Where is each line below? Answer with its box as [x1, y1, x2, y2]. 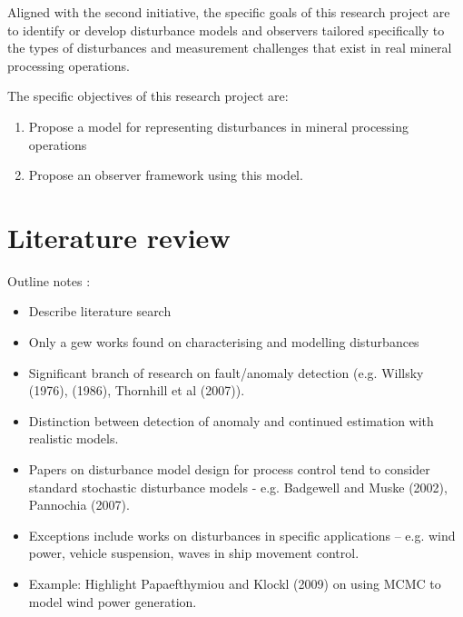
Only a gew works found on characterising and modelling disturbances [28, 333, 419, 352]
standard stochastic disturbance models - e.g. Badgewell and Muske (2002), [28, 477, 448, 496]
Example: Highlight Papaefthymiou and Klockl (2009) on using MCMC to [28, 574, 441, 592]
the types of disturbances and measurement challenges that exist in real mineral [7, 38, 452, 57]
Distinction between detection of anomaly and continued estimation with [28, 411, 434, 430]
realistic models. [28, 429, 119, 448]
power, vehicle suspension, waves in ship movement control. [28, 543, 360, 562]
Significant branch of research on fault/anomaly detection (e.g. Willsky [28, 363, 424, 382]
